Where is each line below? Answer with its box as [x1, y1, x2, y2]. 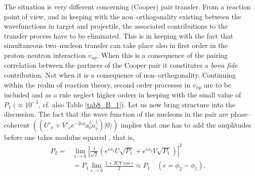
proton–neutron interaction [4, 49, 86, 60]
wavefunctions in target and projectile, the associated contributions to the [4, 21, 228, 31]
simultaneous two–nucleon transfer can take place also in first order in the [4, 40, 228, 50]
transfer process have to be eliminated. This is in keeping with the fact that [4, 30, 233, 41]
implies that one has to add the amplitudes [121, 119, 252, 130]
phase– [230, 109, 251, 119]
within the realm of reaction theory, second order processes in [4, 79, 190, 89]
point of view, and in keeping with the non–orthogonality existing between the [4, 11, 242, 21]
